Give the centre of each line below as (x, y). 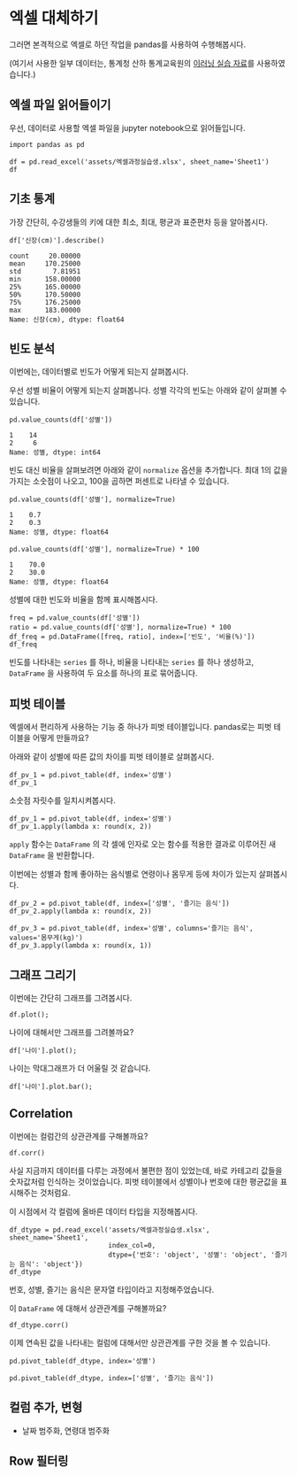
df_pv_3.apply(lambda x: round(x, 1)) (80, 946)
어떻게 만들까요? (61, 738)
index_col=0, (132, 1245)
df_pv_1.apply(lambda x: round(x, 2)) (80, 827)
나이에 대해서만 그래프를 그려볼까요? (72, 1032)
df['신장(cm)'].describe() (57, 240)
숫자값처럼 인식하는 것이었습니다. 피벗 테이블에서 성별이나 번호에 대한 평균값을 (144, 1181)
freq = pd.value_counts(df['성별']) (75, 618)
